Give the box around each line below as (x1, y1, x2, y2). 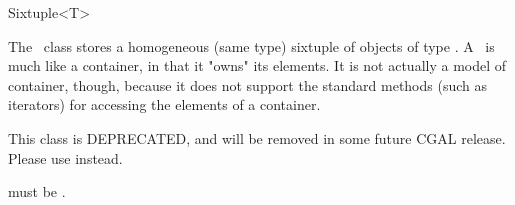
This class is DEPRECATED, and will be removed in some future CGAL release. (8, 127, 506, 148)
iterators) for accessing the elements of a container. (8, 94, 321, 115)
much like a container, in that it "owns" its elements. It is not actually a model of (8, 55, 507, 76)
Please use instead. (8, 147, 123, 168)
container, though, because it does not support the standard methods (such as (8, 74, 488, 95)
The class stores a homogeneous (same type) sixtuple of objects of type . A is (8, 35, 495, 56)
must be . (8, 181, 66, 202)
